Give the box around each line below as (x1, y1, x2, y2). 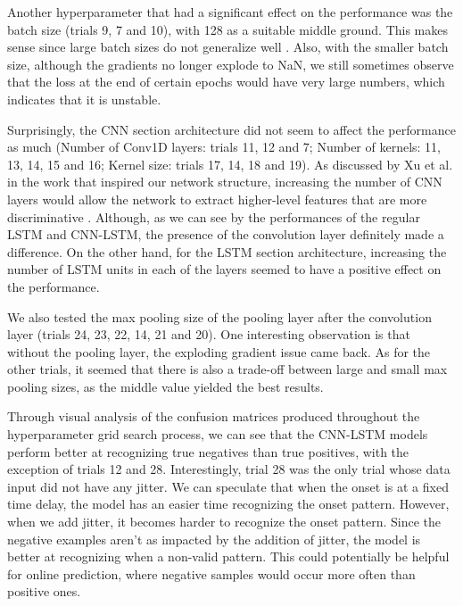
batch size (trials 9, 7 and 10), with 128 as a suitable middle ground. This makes (7, 20, 449, 38)
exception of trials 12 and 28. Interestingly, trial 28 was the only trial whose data (7, 460, 451, 478)
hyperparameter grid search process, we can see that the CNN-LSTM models (7, 425, 428, 444)
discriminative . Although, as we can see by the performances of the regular (7, 207, 420, 226)
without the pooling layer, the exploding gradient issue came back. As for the (7, 342, 431, 361)
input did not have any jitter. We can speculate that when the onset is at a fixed (7, 477, 449, 495)
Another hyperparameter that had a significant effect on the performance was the (7, 3, 453, 21)
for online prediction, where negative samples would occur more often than (7, 564, 416, 583)
